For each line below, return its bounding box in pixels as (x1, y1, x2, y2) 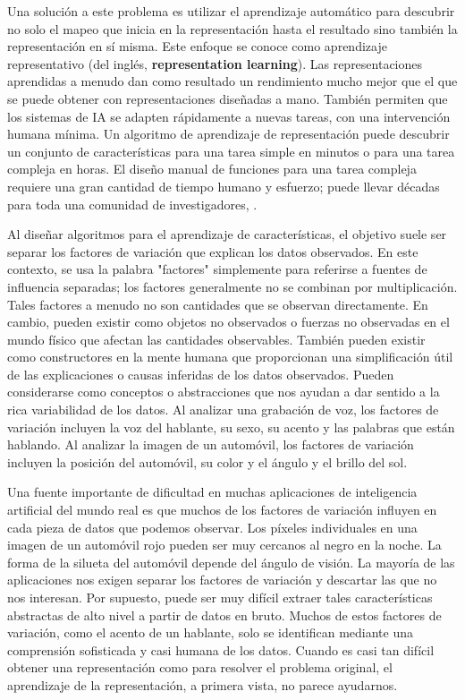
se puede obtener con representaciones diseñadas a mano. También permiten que (7, 89, 448, 107)
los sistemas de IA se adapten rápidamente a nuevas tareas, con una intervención (7, 107, 451, 125)
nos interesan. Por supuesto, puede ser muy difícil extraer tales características (7, 588, 433, 606)
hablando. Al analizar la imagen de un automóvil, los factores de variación (7, 435, 414, 454)
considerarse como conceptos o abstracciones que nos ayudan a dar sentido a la (7, 382, 440, 401)
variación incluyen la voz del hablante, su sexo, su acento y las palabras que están (7, 417, 455, 436)
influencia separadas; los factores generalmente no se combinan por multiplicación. (7, 277, 458, 295)
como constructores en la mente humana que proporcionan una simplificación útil (7, 347, 453, 366)
